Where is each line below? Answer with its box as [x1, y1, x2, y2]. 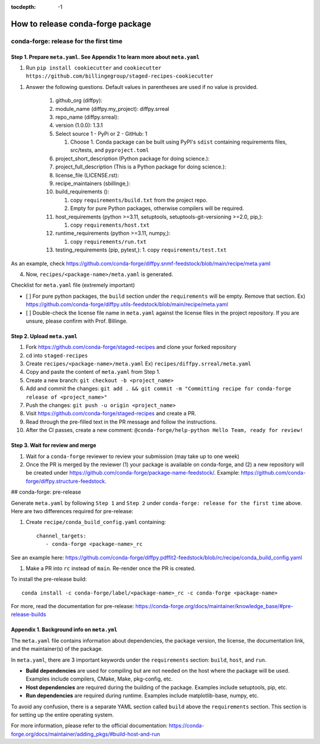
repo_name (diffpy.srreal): [55, 113, 119, 120]
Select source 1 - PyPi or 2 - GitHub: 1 [55, 130, 148, 137]
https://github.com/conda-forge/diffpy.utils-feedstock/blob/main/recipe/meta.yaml [25, 301, 228, 308]
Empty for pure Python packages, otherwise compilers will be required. [70, 205, 244, 212]
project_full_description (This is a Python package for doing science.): [55, 163, 226, 170]
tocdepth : [11, 4, 36, 10]
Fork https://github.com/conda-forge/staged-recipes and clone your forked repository [25, 344, 237, 351]
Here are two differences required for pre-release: [11, 507, 133, 514]
